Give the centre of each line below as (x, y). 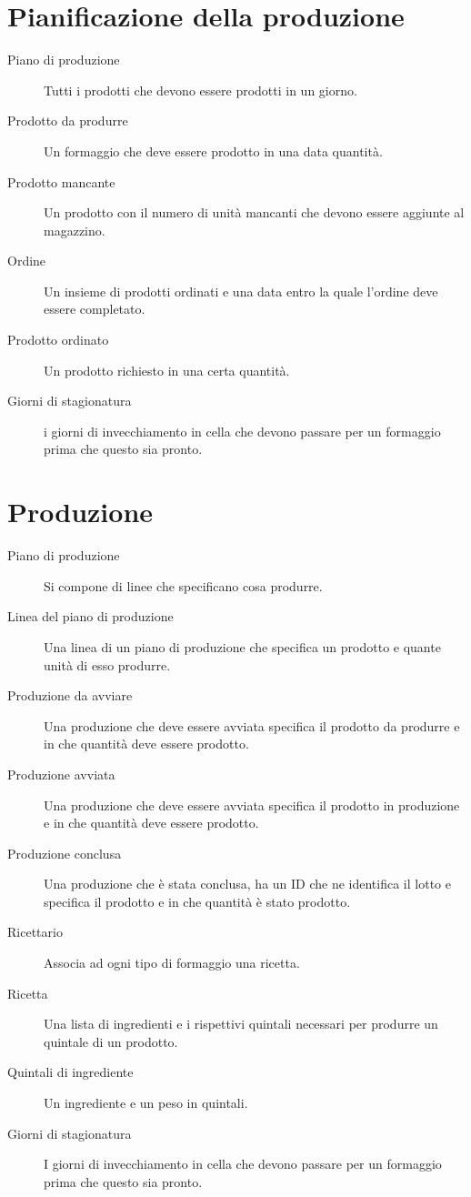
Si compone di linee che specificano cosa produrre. (183, 585)
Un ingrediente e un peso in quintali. (146, 1103)
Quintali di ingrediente (70, 1072)
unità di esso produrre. (107, 664)
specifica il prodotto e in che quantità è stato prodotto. (197, 901)
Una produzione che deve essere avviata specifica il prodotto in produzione (252, 805)
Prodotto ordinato (58, 340)
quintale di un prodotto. (111, 1041)
